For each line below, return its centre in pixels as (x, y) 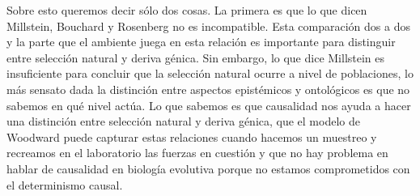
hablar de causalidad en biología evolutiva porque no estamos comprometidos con (208, 168)
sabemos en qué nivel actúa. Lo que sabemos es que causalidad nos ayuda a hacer (209, 105)
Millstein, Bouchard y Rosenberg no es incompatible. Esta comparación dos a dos (208, 26)
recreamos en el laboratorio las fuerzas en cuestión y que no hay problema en (197, 153)
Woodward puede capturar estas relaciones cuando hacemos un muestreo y (192, 136)
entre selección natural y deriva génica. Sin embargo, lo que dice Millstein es (196, 57)
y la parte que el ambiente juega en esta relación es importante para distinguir (201, 42)
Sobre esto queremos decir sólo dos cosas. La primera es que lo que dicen (187, 10)
